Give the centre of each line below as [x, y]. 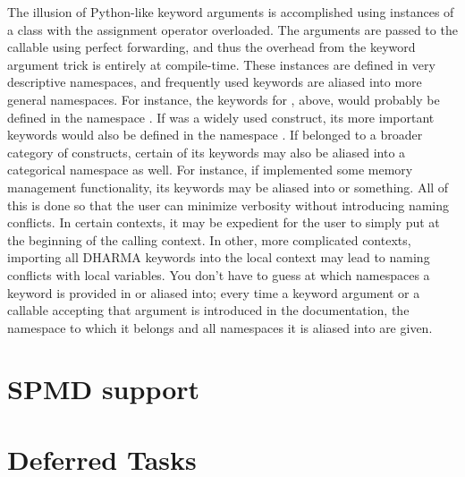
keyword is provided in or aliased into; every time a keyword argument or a [214, 292]
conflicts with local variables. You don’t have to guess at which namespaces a [219, 274]
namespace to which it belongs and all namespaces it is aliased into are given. [220, 327]
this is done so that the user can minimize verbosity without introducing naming [228, 204]
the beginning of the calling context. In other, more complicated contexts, [209, 239]
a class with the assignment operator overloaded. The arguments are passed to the [232, 29]
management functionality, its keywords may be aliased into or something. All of [228, 187]
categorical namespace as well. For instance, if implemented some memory [210, 170]
